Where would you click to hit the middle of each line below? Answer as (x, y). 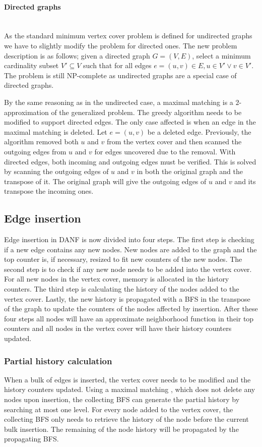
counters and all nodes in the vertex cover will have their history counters (118, 328)
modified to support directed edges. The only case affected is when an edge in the (130, 122)
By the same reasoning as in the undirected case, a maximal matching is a (119, 102)
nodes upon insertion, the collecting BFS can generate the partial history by (122, 399)
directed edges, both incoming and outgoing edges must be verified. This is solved (130, 161)
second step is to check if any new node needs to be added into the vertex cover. (128, 269)
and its (245, 181)
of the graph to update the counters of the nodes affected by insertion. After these (131, 309)
